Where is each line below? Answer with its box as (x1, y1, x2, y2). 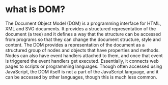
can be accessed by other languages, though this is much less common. (5, 74, 157, 80)
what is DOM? (5, 4, 65, 15)
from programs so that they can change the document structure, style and (5, 36, 161, 42)
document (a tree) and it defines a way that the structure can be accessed (5, 31, 161, 37)
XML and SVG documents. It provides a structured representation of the (5, 25, 156, 31)
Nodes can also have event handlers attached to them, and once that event (5, 52, 163, 59)
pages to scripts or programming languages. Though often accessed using (5, 63, 162, 69)
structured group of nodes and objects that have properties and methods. (5, 47, 160, 53)
